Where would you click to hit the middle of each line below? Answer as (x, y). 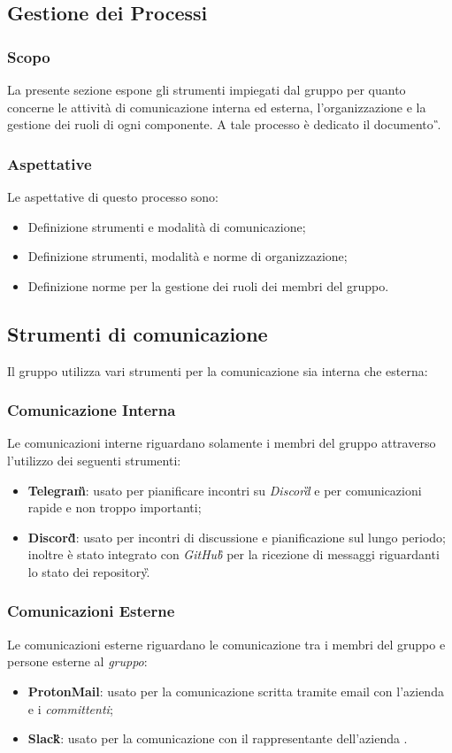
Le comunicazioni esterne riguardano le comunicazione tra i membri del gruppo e (226, 644)
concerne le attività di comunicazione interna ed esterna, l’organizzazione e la (217, 107)
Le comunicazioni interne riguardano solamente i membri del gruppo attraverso (222, 443)
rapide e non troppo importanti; (115, 507)
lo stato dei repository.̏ (89, 571)
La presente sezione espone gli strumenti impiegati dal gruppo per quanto (207, 89)
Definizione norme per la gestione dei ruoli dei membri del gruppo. (208, 285)
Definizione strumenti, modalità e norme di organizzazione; (188, 256)
